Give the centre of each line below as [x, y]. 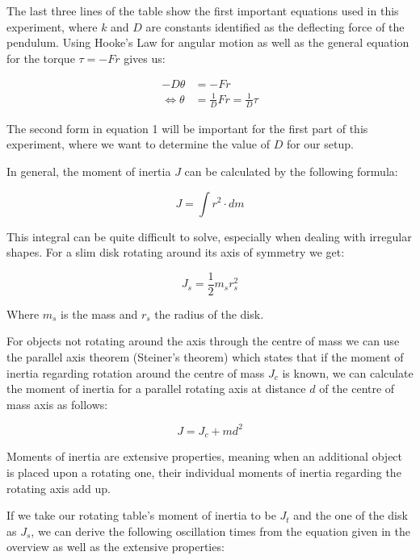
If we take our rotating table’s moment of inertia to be [141, 515]
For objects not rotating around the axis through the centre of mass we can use [203, 341]
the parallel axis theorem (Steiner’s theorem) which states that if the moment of [205, 357]
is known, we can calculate [348, 372]
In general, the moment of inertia [89, 171]
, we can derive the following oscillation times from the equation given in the [220, 531]
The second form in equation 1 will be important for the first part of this [187, 128]
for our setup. [320, 144]
